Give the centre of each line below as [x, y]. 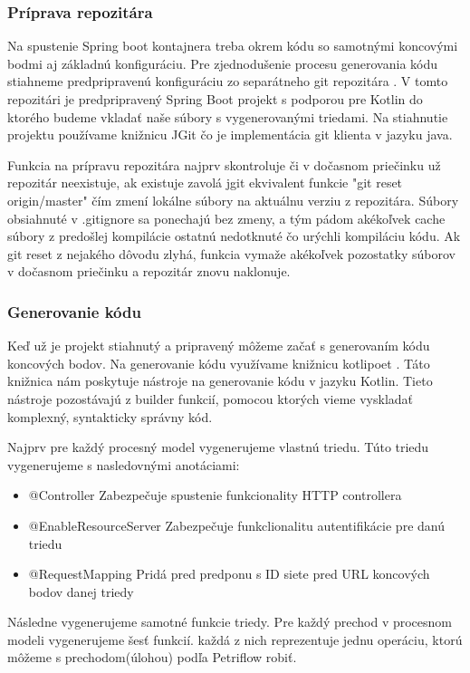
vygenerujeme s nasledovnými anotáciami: [124, 464]
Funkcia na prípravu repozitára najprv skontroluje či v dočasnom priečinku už [224, 164]
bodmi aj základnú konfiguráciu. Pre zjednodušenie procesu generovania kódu [223, 63]
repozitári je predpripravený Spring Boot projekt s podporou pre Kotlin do [215, 99]
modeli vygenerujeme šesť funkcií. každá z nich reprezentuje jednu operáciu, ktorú [235, 639]
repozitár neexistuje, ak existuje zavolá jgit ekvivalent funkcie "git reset [205, 183]
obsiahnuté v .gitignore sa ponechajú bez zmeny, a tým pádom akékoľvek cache [226, 218]
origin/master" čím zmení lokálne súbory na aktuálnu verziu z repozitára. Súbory [233, 200]
